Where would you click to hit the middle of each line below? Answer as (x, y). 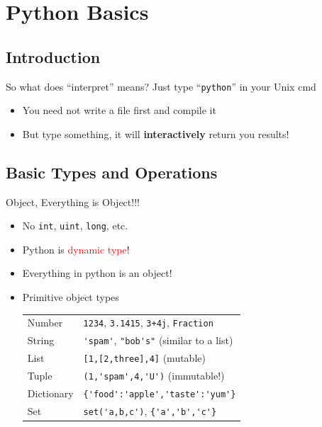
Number (45, 323)
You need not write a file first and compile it (119, 110)
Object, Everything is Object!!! (73, 201)
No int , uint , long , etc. (75, 226)
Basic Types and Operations (112, 172)
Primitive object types (71, 297)
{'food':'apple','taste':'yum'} (160, 395)
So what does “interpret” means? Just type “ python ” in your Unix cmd (161, 86)
